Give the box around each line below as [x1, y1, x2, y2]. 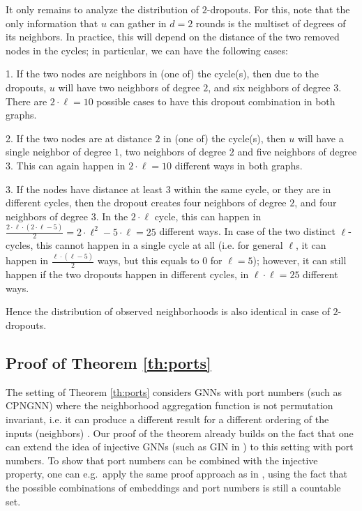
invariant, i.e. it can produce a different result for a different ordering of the [6, 411, 329, 426]
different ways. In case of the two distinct [159, 224, 336, 238]
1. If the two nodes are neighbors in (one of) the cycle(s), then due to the [6, 66, 319, 81]
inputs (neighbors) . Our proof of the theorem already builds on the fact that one [6, 425, 354, 440]
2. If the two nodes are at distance [6, 130, 152, 145]
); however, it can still [252, 253, 347, 268]
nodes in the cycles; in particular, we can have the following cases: [6, 43, 288, 57]
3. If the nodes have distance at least [6, 181, 163, 196]
